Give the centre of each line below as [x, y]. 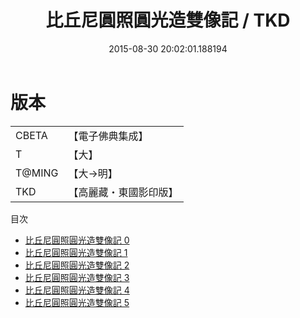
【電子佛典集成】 [108, 136]
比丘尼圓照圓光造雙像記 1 [76, 252]
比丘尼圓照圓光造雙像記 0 [77, 240]
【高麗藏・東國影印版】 [123, 192]
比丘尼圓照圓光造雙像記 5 [77, 302]
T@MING [37, 173]
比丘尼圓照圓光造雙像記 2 [77, 265]
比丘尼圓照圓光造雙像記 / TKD [168, 20]
